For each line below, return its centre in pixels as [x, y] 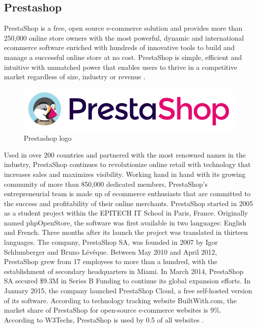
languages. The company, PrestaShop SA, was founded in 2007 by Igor [111, 242]
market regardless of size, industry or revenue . [75, 77]
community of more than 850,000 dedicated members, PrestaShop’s [106, 184]
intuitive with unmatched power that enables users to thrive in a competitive [121, 67]
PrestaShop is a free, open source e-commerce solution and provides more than [123, 28]
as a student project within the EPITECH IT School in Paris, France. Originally [126, 213]
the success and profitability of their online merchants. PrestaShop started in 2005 [128, 203]
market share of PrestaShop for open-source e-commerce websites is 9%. [113, 310]
